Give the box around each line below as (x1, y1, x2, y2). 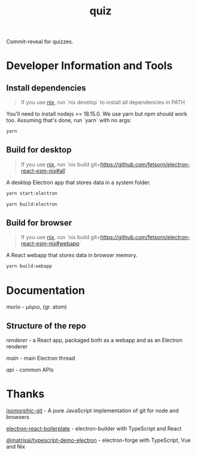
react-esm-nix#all (20, 167, 65, 174)
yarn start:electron (6, 190, 58, 196)
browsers (6, 414, 30, 420)
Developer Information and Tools (6, 59, 173, 73)
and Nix (6, 443, 26, 450)
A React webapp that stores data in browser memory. (6, 252, 138, 259)
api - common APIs (6, 366, 54, 373)
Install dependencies (6, 83, 86, 93)
